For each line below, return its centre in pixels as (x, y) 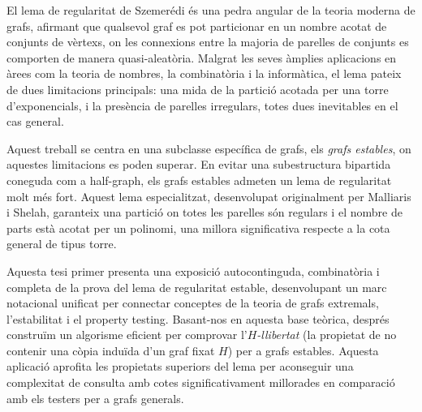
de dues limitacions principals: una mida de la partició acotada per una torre (198, 89)
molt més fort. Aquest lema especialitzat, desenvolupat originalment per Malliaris (209, 196)
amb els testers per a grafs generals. (95, 398)
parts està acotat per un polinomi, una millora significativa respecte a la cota (198, 227)
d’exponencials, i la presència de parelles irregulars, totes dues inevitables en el (202, 105)
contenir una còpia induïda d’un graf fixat (111, 350)
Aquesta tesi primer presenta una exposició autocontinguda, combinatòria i (193, 270)
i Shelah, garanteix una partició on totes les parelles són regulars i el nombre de (205, 212)
